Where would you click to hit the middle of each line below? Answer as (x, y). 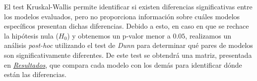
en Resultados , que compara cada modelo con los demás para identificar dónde (123, 64)
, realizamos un (208, 35)
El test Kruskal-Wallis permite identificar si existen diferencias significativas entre (128, 6)
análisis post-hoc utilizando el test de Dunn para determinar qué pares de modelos (128, 45)
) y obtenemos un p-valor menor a (119, 35)
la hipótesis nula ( (31, 35)
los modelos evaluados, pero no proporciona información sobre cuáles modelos (122, 16)
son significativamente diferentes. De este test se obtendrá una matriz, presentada (128, 55)
